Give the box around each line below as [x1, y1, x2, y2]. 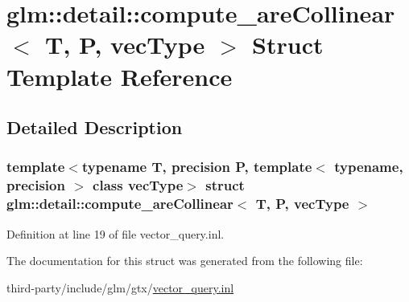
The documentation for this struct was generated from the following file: [6, 252, 363, 269]
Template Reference [6, 59, 233, 92]
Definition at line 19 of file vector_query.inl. [6, 225, 225, 242]
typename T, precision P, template [81, 157, 312, 177]
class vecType [93, 175, 184, 195]
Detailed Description [6, 115, 183, 140]
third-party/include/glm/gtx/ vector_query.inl [6, 279, 234, 296]
